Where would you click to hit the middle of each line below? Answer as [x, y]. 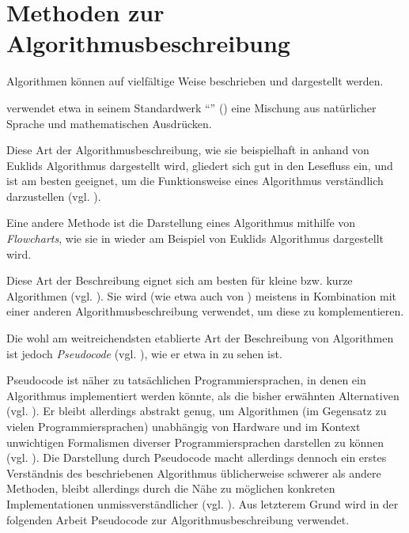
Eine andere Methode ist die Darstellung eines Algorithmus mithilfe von [181, 223]
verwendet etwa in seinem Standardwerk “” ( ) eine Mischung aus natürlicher [191, 107]
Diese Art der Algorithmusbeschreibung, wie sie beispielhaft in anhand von [188, 150]
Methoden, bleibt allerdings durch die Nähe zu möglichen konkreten [171, 488]
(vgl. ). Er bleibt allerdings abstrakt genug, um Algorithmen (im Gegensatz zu [197, 411]
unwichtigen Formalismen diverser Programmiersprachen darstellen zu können [195, 442]
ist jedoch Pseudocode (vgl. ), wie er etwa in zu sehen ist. [144, 353]
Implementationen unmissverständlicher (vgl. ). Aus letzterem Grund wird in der [203, 503]
